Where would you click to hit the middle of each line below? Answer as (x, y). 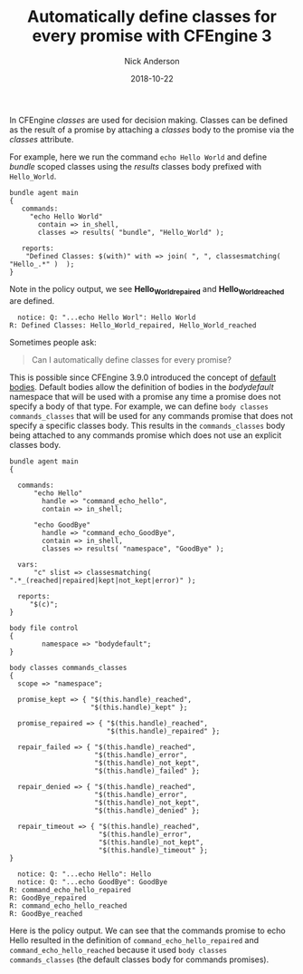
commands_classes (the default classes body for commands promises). (139, 959)
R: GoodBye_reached (46, 913)
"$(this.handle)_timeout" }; (153, 850)
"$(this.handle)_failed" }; (147, 771)
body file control (44, 628)
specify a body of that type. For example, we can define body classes (139, 406)
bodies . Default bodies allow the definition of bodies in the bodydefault (142, 386)
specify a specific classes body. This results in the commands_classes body (147, 425)
